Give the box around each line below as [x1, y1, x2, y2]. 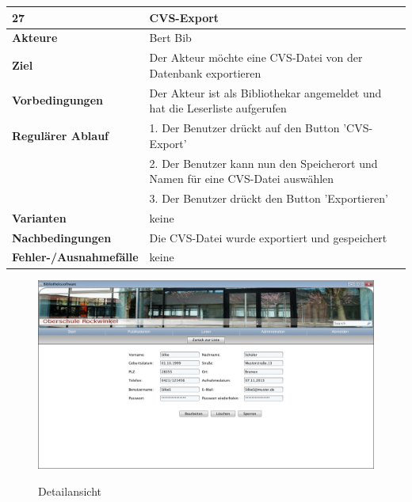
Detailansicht [38, 482, 101, 499]
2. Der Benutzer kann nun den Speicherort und [149, 154, 378, 171]
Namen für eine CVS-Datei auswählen [149, 170, 334, 187]
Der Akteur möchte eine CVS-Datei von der [149, 49, 363, 66]
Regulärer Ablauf [12, 127, 109, 143]
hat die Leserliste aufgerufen [149, 100, 287, 116]
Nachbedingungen [12, 229, 112, 245]
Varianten [12, 209, 67, 226]
